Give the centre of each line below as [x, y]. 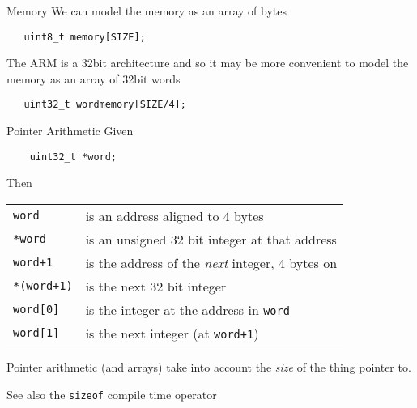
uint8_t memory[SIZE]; [85, 37]
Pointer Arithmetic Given [70, 131]
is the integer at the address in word [187, 309]
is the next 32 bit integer [156, 286]
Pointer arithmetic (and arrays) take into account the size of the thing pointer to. [209, 366]
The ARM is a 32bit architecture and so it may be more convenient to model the [208, 63]
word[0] [36, 310]
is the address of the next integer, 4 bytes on [211, 262]
